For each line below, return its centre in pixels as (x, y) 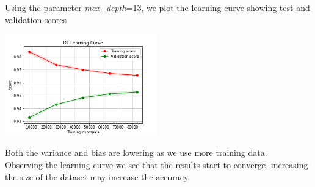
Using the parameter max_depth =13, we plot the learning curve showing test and (157, 7)
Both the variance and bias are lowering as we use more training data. (136, 153)
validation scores (36, 19)
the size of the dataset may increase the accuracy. (98, 176)
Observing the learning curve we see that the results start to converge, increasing (157, 165)
